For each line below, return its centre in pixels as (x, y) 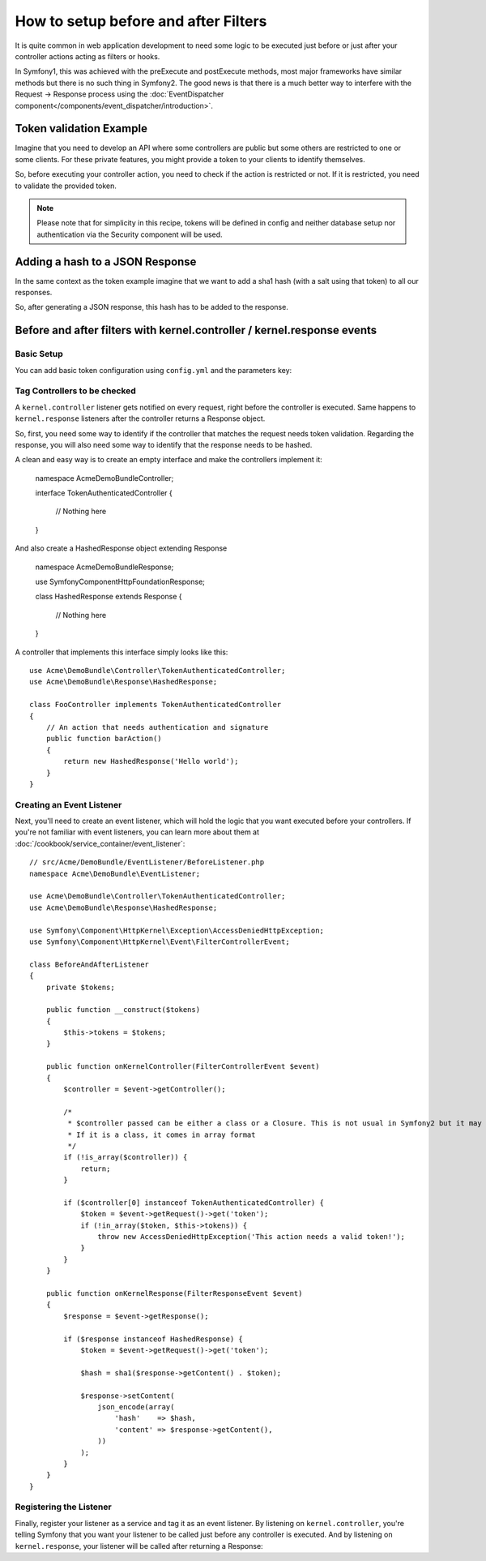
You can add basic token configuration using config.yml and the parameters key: (153, 370)
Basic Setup (39, 354)
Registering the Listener (64, 1507)
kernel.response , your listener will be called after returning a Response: (139, 1546)
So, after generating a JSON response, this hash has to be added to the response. (152, 307)
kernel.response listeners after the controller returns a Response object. (140, 418)
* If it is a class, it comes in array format (162, 1134)
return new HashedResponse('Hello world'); (151, 761)
